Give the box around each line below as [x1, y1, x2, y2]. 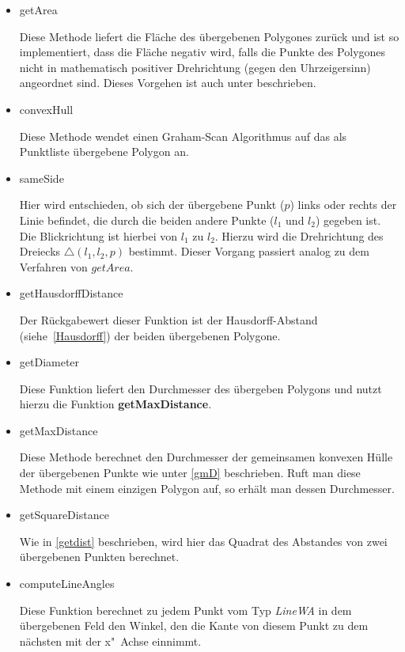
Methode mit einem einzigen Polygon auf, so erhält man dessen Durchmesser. [19, 480, 395, 496]
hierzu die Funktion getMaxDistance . [19, 396, 212, 412]
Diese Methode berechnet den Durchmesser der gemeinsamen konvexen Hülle [19, 449, 393, 465]
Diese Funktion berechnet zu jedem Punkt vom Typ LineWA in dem [19, 601, 352, 618]
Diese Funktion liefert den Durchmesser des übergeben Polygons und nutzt [19, 380, 382, 396]
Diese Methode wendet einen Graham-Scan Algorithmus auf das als [19, 127, 347, 144]
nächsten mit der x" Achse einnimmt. [19, 632, 202, 649]
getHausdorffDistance [19, 285, 123, 301]
